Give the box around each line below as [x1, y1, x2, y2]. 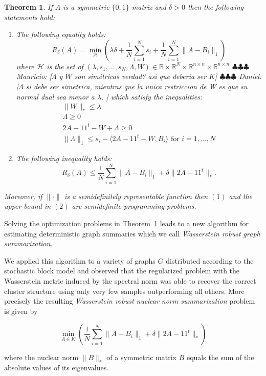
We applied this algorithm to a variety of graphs [4, 255, 156, 266]
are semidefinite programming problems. [72, 201, 196, 211]
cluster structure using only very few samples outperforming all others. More [4, 285, 245, 296]
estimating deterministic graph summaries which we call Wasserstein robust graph [4, 228, 260, 239]
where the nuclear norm [4, 352, 79, 363]
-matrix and [129, 2, 166, 12]
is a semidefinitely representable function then [64, 190, 208, 201]
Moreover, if [4, 190, 42, 201]
